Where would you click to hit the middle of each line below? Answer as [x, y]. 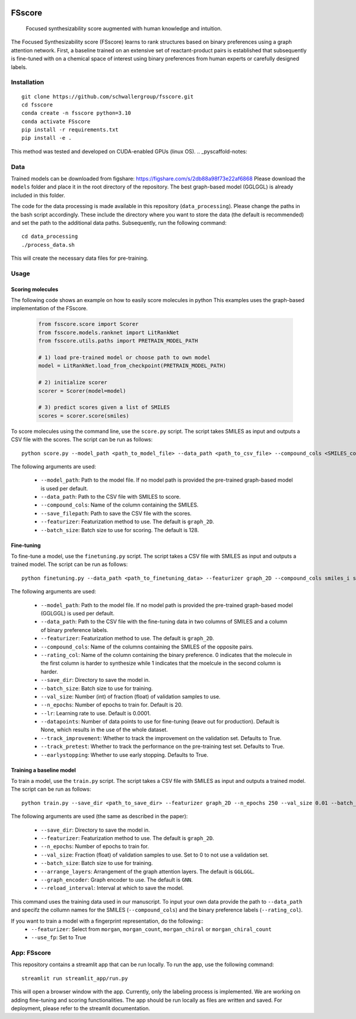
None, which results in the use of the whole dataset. [104, 730]
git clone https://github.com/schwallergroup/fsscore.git [108, 96]
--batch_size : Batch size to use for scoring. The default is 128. [120, 530]
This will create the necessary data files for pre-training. [80, 258]
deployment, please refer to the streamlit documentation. [81, 1008]
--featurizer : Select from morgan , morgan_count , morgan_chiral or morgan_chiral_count [152, 929]
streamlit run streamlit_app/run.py [75, 978]
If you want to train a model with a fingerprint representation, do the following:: [107, 921]
